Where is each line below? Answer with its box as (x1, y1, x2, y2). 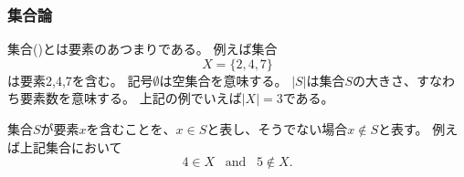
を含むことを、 (86, 120, 176, 138)
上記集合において (19, 137, 122, 156)
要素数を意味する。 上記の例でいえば (19, 88, 242, 108)
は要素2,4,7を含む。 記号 (7, 70, 153, 89)
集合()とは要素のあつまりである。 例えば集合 (7, 39, 278, 58)
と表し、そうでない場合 (206, 120, 348, 138)
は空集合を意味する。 (159, 70, 288, 89)
